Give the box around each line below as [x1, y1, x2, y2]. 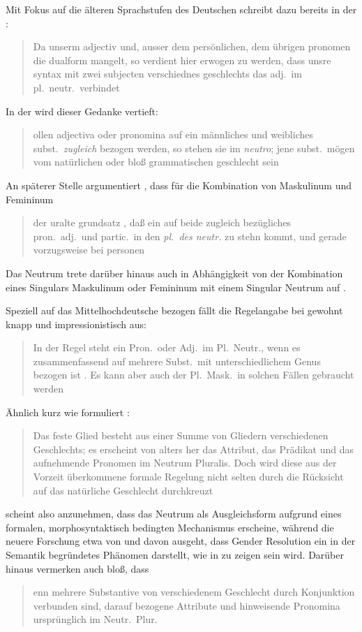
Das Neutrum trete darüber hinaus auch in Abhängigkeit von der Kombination [6, 265, 343, 280]
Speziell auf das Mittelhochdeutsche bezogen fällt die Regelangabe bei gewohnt [6, 303, 343, 318]
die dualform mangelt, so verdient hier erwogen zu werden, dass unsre [33, 52, 331, 67]
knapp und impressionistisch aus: [6, 316, 146, 331]
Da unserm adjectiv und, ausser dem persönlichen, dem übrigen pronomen [33, 39, 351, 54]
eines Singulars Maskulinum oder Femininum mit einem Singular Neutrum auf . [6, 279, 346, 294]
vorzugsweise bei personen [33, 242, 145, 257]
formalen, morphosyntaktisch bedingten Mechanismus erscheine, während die [6, 520, 334, 534]
